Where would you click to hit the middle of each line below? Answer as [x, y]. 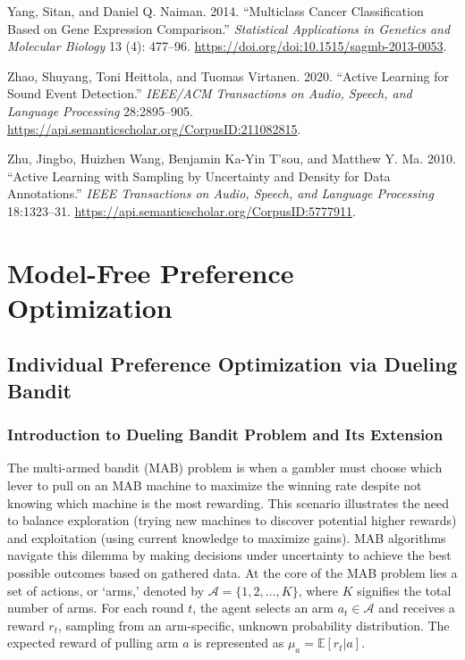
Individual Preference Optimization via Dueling [232, 364]
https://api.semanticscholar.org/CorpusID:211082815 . [154, 128]
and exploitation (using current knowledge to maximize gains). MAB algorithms [227, 537]
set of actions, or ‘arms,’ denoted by [106, 590]
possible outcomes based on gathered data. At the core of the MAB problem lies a [232, 573]
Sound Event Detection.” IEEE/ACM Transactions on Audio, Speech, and [210, 93]
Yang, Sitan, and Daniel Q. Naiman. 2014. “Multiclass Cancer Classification [216, 11]
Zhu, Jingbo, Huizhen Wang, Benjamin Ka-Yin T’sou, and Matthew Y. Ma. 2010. [232, 159]
